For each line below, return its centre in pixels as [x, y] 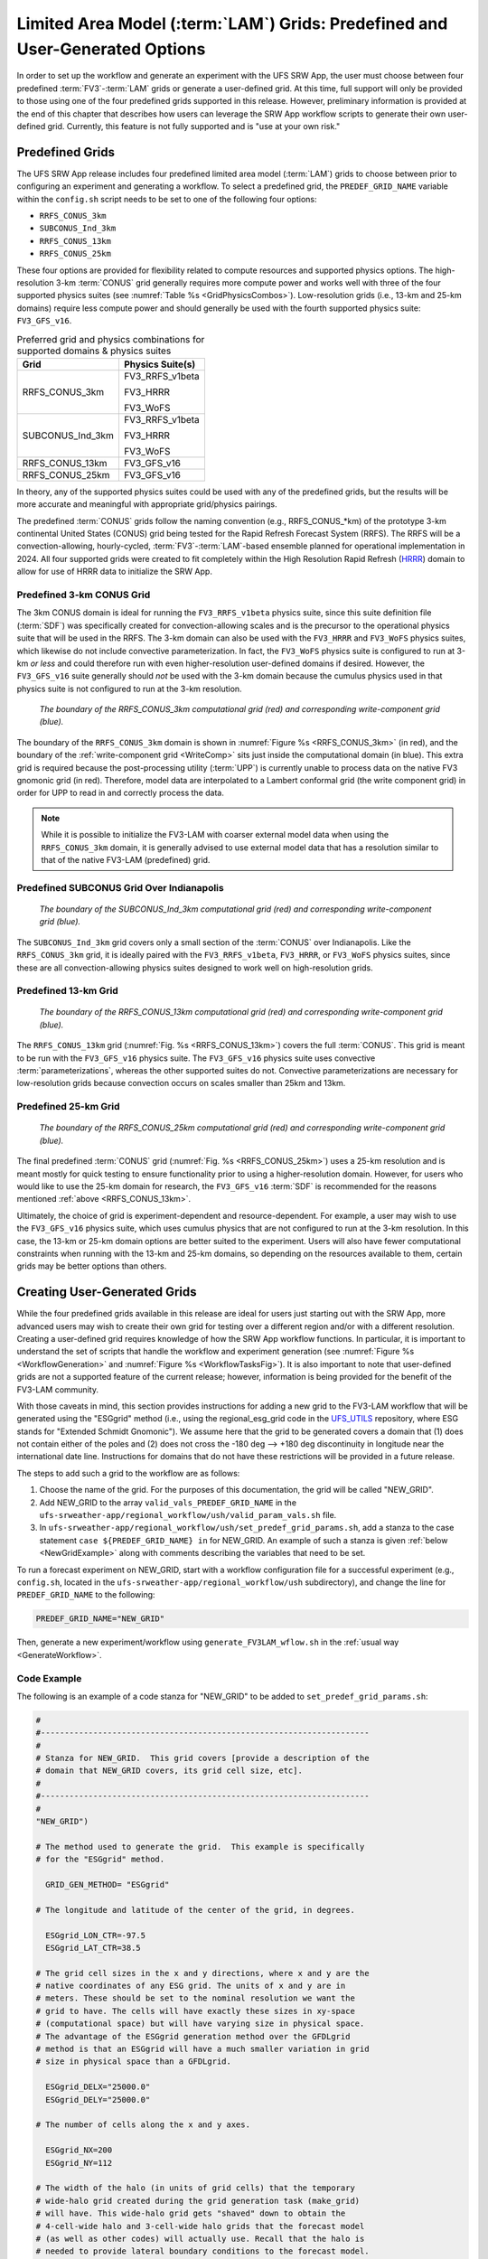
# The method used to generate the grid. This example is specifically [200, 1847]
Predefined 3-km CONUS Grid [84, 595]
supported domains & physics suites [94, 351]
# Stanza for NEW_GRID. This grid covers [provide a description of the [202, 1758]
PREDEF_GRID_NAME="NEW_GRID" [100, 1619]
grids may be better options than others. [92, 1266]
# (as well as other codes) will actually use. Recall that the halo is [200, 2238]
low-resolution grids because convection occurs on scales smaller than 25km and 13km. [181, 1083]
